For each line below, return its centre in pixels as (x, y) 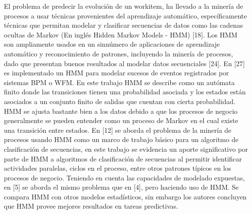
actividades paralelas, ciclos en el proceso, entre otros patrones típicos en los (118, 168)
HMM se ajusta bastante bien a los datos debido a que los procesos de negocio (121, 111)
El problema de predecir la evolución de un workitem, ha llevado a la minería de (124, 6)
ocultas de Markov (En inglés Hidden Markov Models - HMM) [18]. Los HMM (121, 34)
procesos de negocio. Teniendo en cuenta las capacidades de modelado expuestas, (125, 177)
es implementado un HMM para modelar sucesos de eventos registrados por (117, 73)
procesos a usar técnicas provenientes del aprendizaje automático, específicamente (126, 15)
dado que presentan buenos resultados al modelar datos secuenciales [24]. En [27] (125, 63)
